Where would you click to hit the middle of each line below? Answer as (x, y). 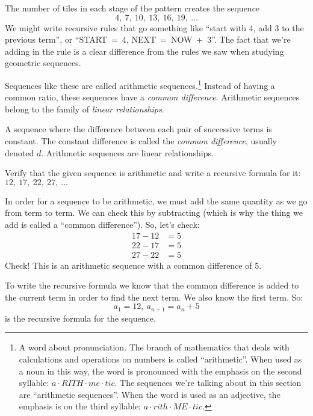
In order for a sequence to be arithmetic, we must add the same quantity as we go (156, 200)
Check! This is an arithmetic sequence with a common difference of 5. (133, 265)
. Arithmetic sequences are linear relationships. (127, 152)
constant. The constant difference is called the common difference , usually (141, 141)
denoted (20, 152)
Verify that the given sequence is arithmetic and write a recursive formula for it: (153, 173)
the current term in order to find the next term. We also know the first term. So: (154, 297)
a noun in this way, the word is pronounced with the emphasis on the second (160, 371)
